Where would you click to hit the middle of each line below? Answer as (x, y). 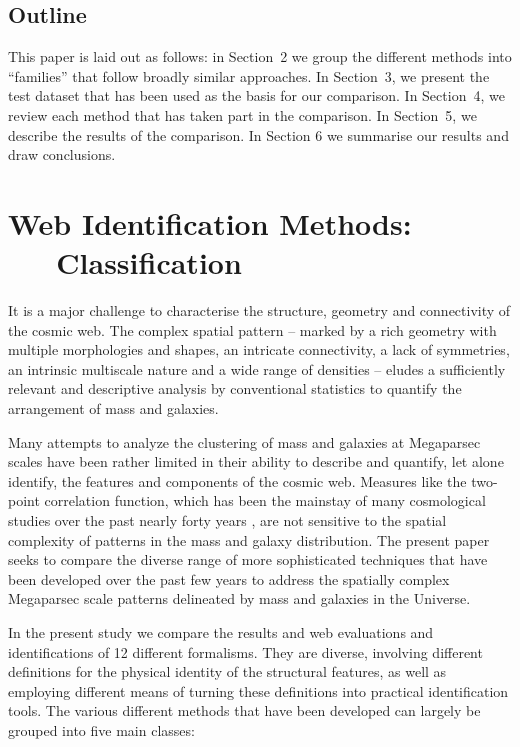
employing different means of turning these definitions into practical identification (258, 690)
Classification (149, 262)
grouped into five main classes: (101, 729)
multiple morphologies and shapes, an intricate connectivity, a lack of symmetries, (259, 349)
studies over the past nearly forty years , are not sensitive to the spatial (227, 520)
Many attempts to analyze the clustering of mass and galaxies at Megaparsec (244, 441)
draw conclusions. (62, 154)
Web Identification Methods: (210, 222)
